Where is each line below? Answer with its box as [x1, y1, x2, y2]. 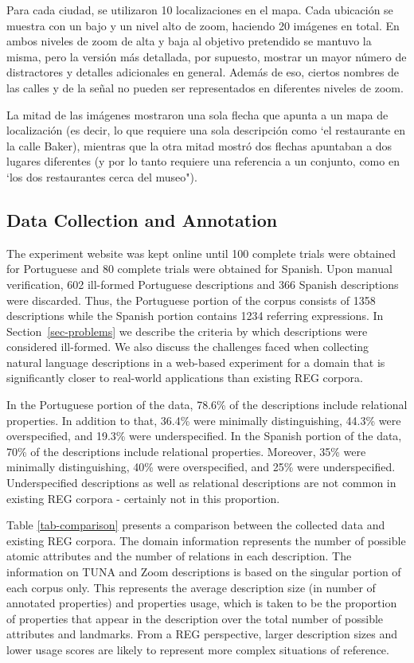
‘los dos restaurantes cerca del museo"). [6, 168, 197, 185]
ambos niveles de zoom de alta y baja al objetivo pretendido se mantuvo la [6, 33, 372, 49]
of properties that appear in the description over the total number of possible [6, 610, 384, 626]
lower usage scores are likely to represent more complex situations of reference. [6, 641, 389, 657]
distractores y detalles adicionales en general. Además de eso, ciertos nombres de [6, 64, 400, 80]
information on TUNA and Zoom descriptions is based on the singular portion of [6, 564, 401, 580]
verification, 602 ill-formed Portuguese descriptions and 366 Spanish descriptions [6, 275, 399, 292]
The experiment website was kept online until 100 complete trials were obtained [6, 244, 396, 261]
